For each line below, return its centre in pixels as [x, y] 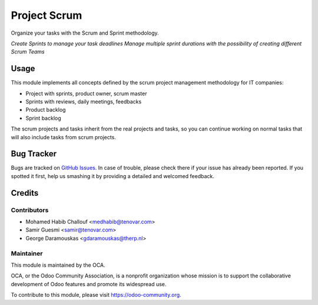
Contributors [30, 210]
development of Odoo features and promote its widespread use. [89, 284]
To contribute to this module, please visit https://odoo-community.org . [96, 295]
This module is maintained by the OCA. [58, 265]
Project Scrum [47, 15]
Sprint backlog [43, 118]
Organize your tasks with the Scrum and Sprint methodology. [85, 33]
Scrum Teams [28, 52]
